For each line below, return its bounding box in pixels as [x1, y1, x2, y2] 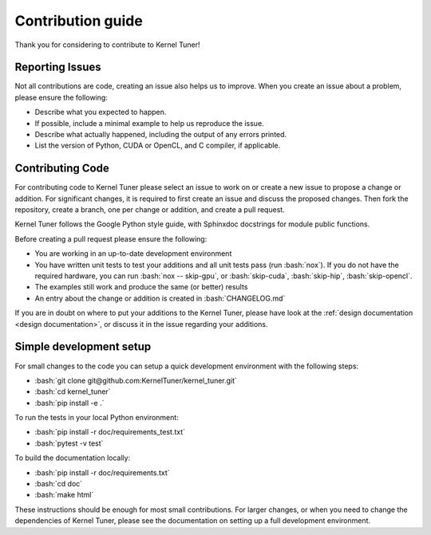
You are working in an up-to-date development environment [34, 249, 232, 258]
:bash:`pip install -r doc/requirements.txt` [34, 467, 171, 478]
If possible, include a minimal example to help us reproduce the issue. [34, 118, 264, 128]
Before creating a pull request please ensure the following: [14, 234, 208, 243]
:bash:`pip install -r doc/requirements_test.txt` [34, 427, 185, 437]
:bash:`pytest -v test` [34, 439, 104, 448]
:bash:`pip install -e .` [34, 398, 105, 407]
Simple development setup [14, 340, 152, 354]
